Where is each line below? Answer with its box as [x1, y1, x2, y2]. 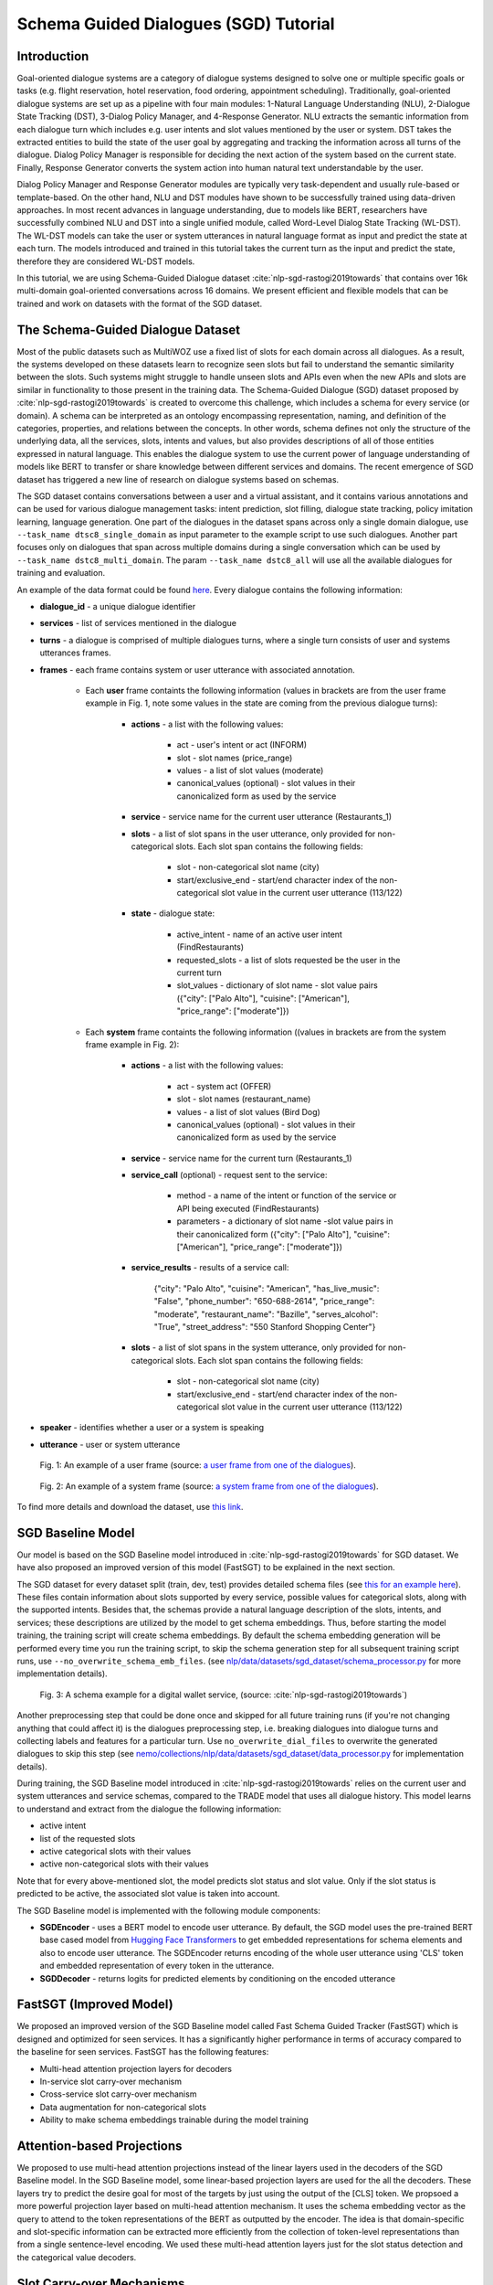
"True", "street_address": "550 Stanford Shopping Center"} [153, 1322, 376, 1332]
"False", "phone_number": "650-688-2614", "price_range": [153, 1296, 375, 1307]
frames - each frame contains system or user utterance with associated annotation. [39, 664, 355, 675]
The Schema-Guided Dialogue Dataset [16, 322, 241, 337]
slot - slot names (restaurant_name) [176, 1093, 311, 1105]
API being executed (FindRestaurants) [176, 1203, 320, 1214]
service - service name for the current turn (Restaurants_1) [131, 1153, 352, 1164]
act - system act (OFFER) [176, 1080, 272, 1091]
